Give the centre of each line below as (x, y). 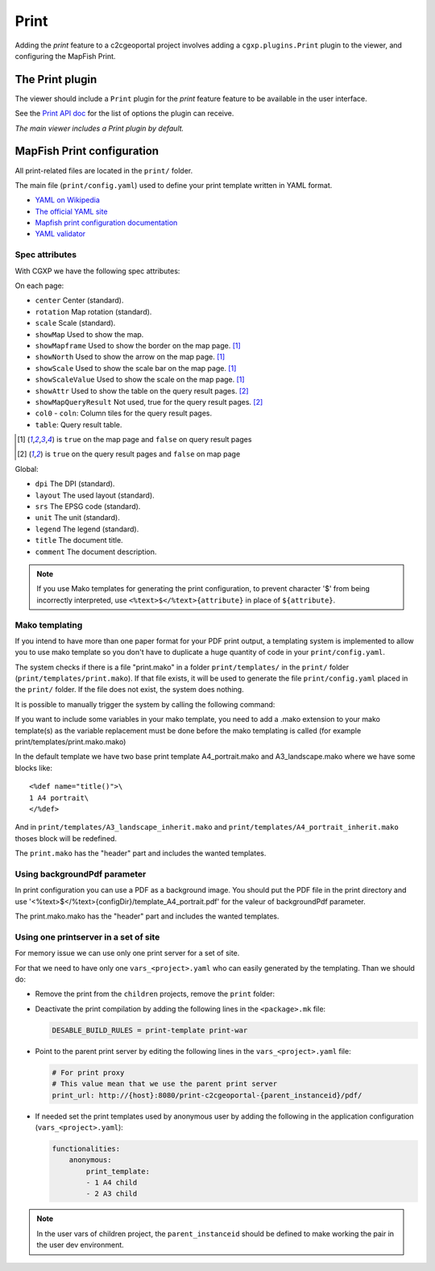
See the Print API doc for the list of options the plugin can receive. (124, 114)
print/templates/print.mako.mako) (70, 742)
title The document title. (79, 540)
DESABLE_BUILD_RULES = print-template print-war (150, 1030)
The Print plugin (56, 79)
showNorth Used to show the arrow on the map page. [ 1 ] (130, 357)
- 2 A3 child (112, 1194)
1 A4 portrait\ (59, 798)
